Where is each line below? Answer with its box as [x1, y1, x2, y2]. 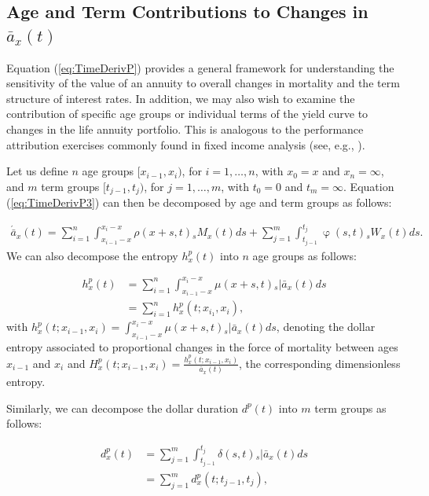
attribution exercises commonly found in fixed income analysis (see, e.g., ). [6, 136, 365, 152]
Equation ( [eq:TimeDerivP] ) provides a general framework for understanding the [6, 59, 394, 75]
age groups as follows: [252, 247, 357, 263]
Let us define [6, 163, 68, 179]
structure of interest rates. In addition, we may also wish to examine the [6, 90, 355, 106]
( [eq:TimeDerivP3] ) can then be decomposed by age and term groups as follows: [6, 194, 392, 211]
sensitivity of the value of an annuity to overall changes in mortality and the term [6, 75, 400, 91]
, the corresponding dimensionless [239, 355, 401, 371]
